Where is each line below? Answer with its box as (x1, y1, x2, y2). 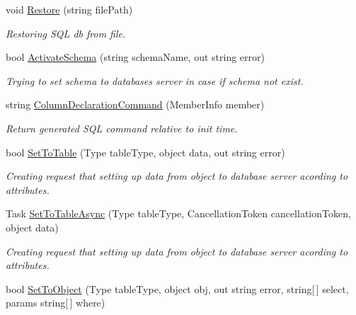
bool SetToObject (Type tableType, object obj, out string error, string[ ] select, (6, 281, 349, 296)
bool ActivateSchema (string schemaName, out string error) (6, 50, 265, 64)
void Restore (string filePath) (6, 2, 133, 16)
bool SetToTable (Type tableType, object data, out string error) (6, 144, 285, 159)
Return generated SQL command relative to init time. (6, 120, 238, 135)
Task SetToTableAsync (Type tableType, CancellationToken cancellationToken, (6, 206, 351, 221)
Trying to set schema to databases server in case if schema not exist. (6, 73, 304, 88)
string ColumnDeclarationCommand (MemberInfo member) (6, 97, 265, 112)
